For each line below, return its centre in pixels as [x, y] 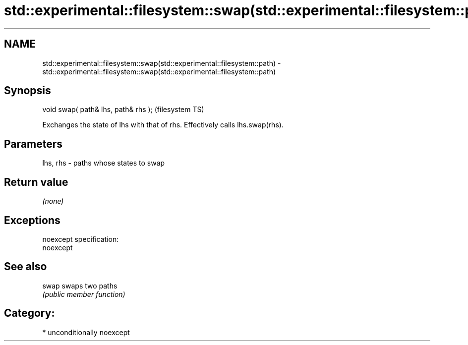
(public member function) [84, 294]
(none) [53, 201]
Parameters [33, 144]
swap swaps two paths [80, 286]
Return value [36, 182]
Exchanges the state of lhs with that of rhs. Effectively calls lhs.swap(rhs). [163, 125]
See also [26, 267]
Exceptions [32, 220]
